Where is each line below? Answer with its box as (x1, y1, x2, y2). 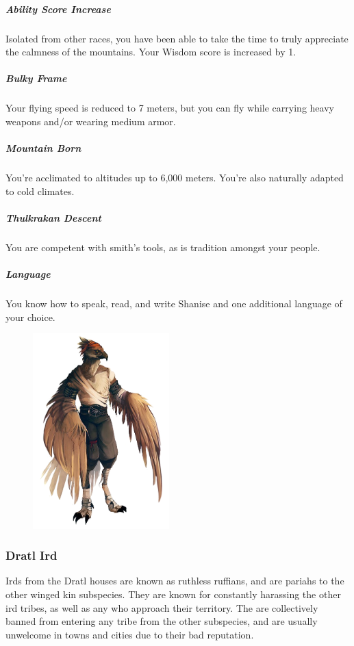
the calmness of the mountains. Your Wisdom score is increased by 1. (5, 44, 296, 59)
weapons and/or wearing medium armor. (5, 114, 176, 128)
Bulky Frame (5, 71, 67, 86)
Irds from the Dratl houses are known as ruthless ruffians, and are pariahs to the (5, 573, 344, 588)
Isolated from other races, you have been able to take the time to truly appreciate (5, 31, 349, 45)
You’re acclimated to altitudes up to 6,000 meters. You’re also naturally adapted (5, 170, 344, 185)
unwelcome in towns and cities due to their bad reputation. (5, 627, 254, 641)
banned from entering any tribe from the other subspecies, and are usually (5, 614, 318, 628)
